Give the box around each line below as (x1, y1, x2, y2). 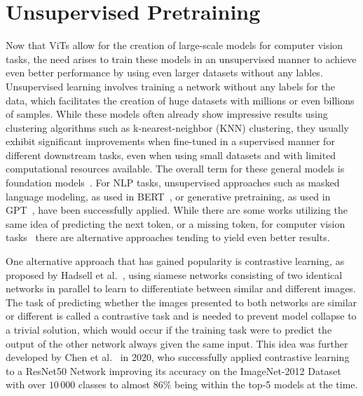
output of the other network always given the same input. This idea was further (6, 336, 348, 350)
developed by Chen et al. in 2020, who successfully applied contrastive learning (6, 350, 350, 364)
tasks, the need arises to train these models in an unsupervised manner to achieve (6, 51, 357, 66)
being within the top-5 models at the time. (174, 377, 358, 392)
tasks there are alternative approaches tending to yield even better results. (6, 230, 330, 245)
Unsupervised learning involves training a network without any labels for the (6, 78, 335, 93)
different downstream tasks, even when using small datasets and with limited (6, 147, 336, 162)
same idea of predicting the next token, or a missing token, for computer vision (6, 216, 345, 231)
